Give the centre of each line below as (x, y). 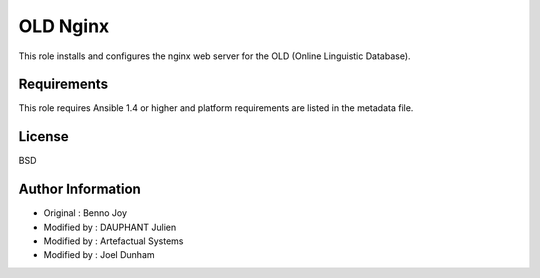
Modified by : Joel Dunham (99, 255)
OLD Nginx (64, 26)
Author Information (80, 189)
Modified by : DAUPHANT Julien (110, 227)
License (43, 136)
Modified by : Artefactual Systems (113, 241)
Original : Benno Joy (85, 213)
